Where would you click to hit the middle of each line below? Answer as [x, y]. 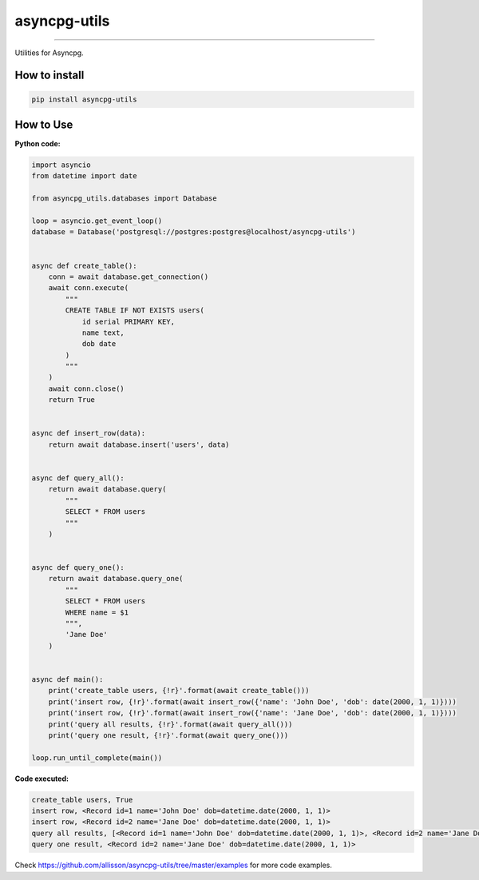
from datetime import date [84, 176]
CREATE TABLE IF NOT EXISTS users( [135, 311]
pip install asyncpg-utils [84, 99]
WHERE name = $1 [97, 612]
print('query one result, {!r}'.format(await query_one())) [168, 735]
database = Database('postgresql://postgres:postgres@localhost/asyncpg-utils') [194, 232]
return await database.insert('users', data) [139, 444]
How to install [49, 76]
